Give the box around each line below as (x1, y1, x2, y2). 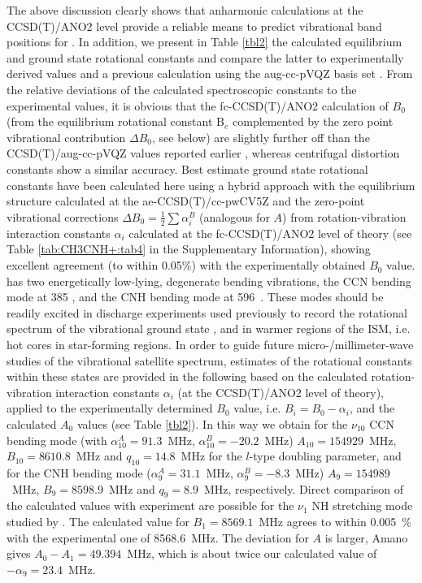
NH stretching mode (311, 497, 413, 514)
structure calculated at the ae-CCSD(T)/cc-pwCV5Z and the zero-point (7, 192, 365, 209)
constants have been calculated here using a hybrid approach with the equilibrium (7, 176, 415, 193)
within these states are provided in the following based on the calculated (7, 368, 368, 385)
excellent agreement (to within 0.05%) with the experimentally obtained (7, 257, 366, 274)
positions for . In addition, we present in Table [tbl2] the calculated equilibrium (7, 33, 402, 50)
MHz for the (181, 447, 242, 464)
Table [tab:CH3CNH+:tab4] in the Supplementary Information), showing (7, 240, 371, 257)
